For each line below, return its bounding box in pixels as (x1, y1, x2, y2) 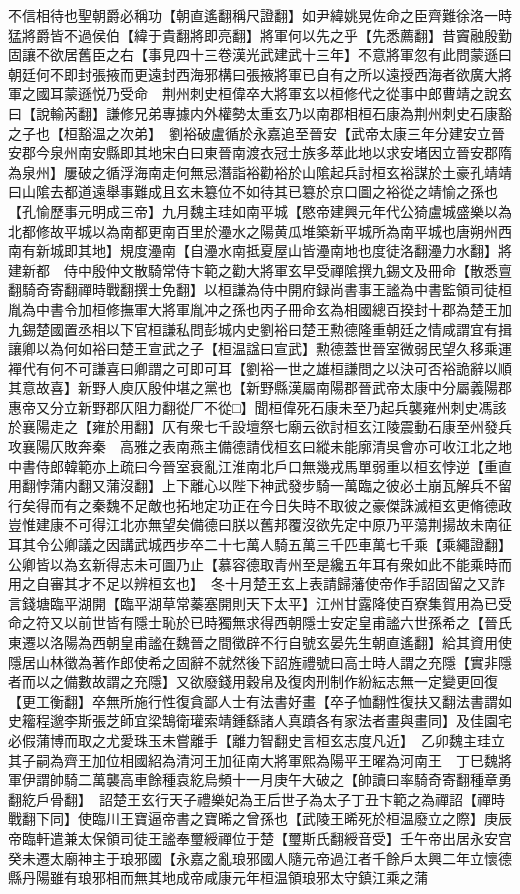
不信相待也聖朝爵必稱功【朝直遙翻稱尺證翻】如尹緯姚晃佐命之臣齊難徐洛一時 (8, 5, 512, 25)
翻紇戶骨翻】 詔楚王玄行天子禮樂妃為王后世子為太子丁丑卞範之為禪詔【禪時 (8, 788, 505, 809)
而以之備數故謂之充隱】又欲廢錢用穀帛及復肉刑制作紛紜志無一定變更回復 (21, 671, 498, 692)
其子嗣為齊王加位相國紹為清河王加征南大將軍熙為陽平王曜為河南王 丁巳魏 (8, 749, 498, 770)
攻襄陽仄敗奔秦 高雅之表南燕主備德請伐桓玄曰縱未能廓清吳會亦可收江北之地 (8, 436, 512, 457)
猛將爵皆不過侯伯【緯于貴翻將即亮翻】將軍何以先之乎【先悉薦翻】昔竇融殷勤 (8, 24, 512, 45)
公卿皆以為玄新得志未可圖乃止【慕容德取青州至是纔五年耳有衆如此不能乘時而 (8, 553, 512, 574)
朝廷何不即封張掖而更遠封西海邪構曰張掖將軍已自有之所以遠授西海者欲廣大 (8, 63, 498, 84)
